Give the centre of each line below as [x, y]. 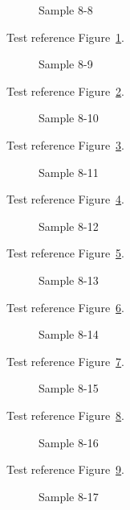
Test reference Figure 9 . [65, 469]
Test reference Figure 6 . [65, 307]
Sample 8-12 [69, 226]
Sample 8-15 [69, 388]
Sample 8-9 [66, 64]
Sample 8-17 [69, 496]
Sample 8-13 [69, 280]
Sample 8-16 [69, 442]
